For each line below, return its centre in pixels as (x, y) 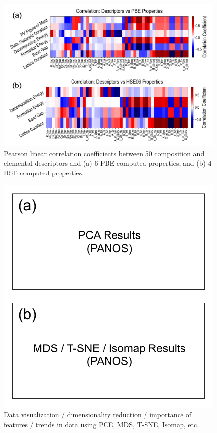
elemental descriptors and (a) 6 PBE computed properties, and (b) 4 (108, 163)
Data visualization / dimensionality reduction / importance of (98, 414)
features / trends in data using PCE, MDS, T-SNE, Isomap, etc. (102, 424)
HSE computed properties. (44, 172)
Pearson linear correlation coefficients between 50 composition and (104, 153)
